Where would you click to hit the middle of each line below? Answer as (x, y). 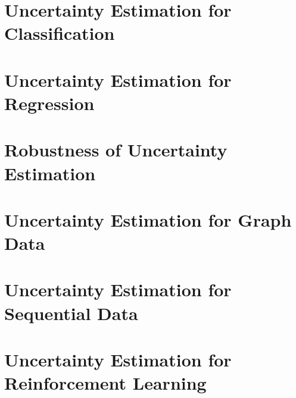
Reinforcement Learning (105, 383)
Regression (49, 103)
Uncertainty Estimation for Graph (148, 219)
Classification (60, 33)
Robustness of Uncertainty (116, 150)
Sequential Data (71, 313)
